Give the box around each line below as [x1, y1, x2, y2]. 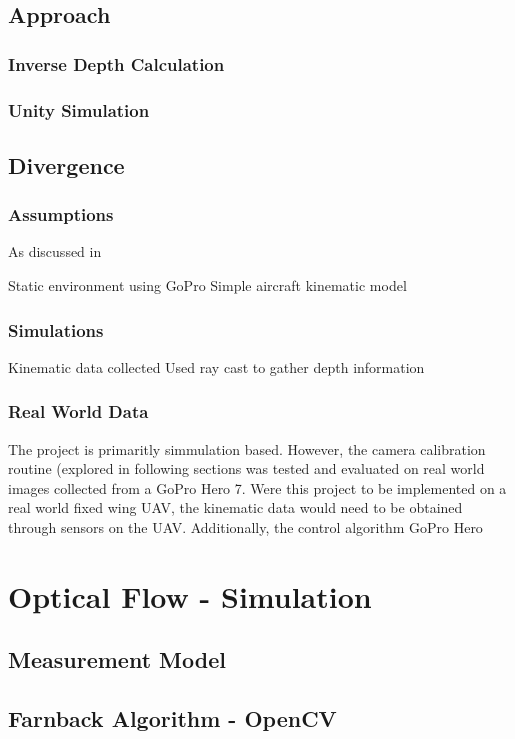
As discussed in [8, 241, 102, 262]
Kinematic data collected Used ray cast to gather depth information [8, 356, 425, 377]
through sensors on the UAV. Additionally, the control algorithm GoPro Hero [8, 517, 483, 538]
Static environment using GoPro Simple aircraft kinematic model [8, 275, 407, 296]
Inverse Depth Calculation [8, 51, 225, 76]
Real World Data [8, 399, 149, 424]
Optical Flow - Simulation [8, 575, 372, 616]
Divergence [8, 149, 125, 180]
